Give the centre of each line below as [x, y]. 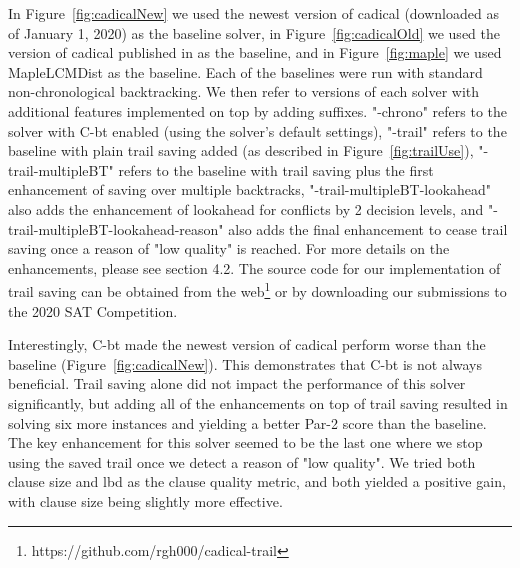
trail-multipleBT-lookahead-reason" [116, 228]
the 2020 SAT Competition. [93, 310]
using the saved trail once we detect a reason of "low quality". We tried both [242, 461]
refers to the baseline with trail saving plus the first [276, 169]
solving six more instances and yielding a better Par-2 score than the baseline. [247, 422]
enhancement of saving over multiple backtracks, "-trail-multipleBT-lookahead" [250, 189]
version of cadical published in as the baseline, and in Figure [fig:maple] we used [255, 52]
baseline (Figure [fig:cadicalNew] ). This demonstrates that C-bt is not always [245, 363]
